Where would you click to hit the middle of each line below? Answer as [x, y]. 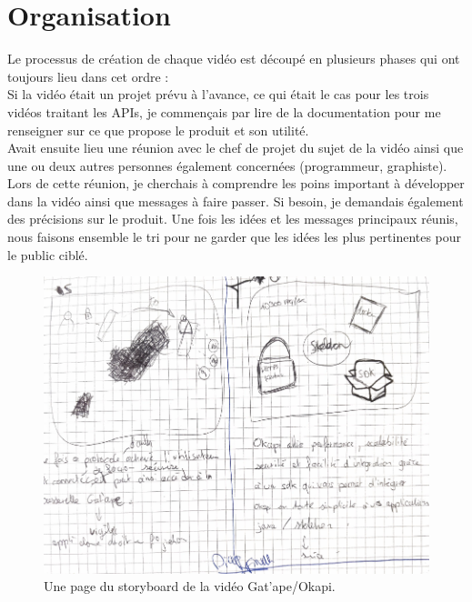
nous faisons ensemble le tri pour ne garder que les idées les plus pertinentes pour [235, 237]
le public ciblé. [48, 254]
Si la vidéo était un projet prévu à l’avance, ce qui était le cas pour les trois [218, 94]
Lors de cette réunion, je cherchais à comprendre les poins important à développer [236, 183]
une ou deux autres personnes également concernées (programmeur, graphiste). [227, 165]
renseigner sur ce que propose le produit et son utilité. [158, 130]
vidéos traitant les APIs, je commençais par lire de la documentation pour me [224, 111]
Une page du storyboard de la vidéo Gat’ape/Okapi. [190, 586]
